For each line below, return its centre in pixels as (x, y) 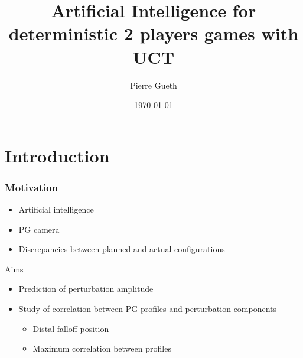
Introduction (57, 155)
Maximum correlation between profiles (102, 348)
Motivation (32, 187)
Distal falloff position (71, 328)
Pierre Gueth (154, 85)
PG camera (39, 229)
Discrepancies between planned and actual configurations (122, 249)
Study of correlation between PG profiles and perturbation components (148, 309)
